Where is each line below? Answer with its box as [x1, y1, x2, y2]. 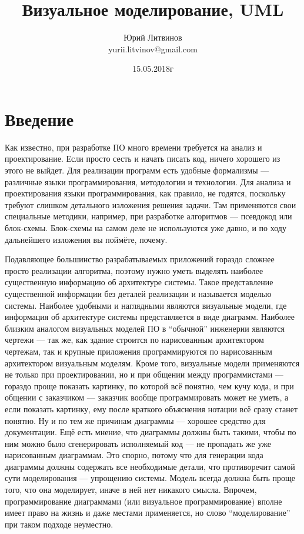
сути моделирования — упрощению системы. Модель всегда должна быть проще [5, 472, 296, 484]
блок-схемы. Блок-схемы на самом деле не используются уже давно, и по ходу [5, 222, 286, 233]
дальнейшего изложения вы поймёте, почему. [5, 233, 168, 245]
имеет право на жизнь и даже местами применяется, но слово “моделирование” [5, 506, 290, 519]
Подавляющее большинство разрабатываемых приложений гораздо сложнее [5, 253, 275, 265]
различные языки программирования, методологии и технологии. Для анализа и [5, 175, 291, 188]
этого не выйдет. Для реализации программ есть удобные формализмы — [5, 164, 269, 176]
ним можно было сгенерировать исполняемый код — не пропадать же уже [5, 437, 271, 449]
